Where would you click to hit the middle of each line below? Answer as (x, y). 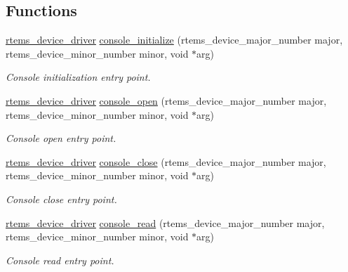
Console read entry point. (60, 260)
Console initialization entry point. (78, 77)
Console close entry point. (61, 199)
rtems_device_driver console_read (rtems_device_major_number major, (165, 222)
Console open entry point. (61, 138)
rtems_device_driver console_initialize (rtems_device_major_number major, (174, 40)
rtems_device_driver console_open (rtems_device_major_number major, (166, 100)
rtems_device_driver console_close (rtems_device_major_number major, (166, 161)
